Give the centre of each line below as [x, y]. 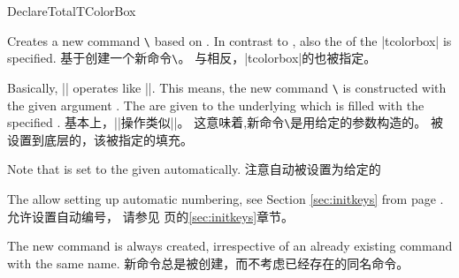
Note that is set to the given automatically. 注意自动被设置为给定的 [194, 169]
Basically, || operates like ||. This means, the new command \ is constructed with [227, 87]
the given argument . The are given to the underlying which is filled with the [216, 105]
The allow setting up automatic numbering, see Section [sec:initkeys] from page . [226, 199]
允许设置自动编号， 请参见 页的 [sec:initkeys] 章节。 [151, 216]
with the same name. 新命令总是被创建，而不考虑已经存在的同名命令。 [208, 263]
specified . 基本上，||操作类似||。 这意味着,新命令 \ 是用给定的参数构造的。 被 [225, 122]
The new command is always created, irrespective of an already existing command [230, 246]
